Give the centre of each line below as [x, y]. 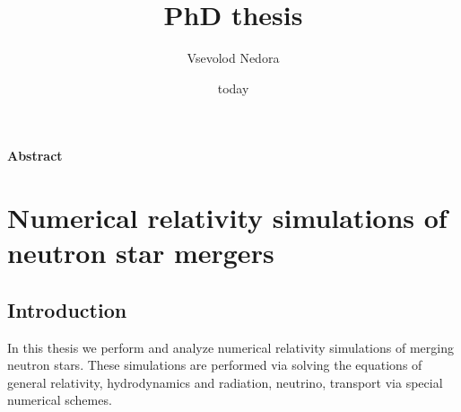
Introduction [67, 309]
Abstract [35, 156]
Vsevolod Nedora [233, 58]
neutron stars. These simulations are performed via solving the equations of [215, 365]
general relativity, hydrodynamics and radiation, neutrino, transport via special [225, 382]
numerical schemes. [60, 400]
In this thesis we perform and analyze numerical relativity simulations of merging [230, 347]
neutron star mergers [141, 253]
